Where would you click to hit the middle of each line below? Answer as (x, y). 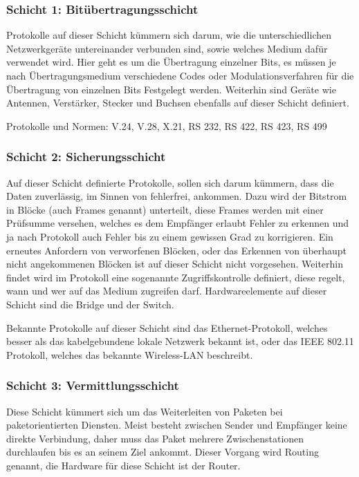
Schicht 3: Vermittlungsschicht (93, 385)
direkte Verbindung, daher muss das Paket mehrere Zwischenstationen (155, 438)
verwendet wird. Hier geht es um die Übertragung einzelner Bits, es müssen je (171, 62)
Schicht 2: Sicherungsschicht (86, 157)
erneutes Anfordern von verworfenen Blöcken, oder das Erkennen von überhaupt (177, 250)
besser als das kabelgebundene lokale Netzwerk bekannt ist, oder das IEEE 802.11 (180, 341)
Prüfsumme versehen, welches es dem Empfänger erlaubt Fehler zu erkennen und (177, 223)
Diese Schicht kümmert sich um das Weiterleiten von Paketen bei (145, 411)
